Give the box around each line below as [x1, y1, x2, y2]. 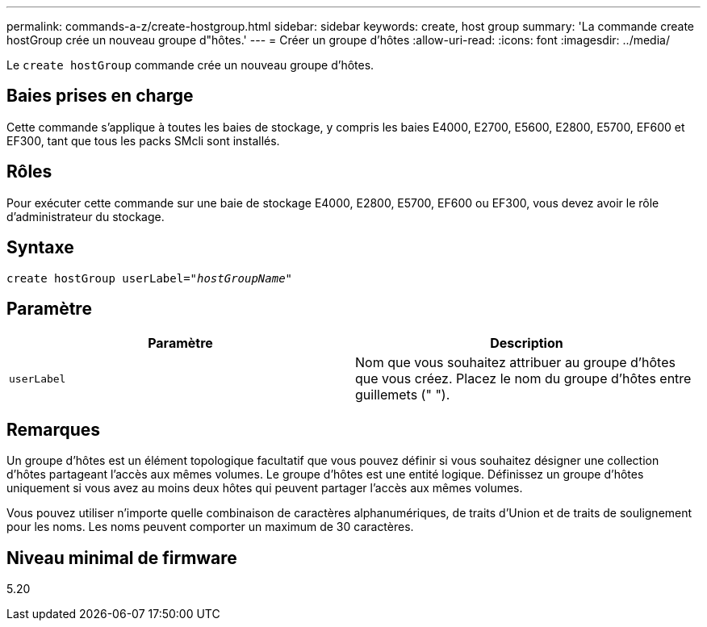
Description [490, 335, 563, 352]
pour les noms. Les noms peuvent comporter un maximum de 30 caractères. [6, 520, 414, 534]
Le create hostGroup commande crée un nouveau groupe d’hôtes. [6, 58, 374, 72]
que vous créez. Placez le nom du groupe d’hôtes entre [355, 370, 692, 387]
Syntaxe [6, 237, 74, 258]
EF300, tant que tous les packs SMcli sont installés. [6, 133, 280, 148]
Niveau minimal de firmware [6, 547, 237, 568]
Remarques [6, 419, 101, 440]
